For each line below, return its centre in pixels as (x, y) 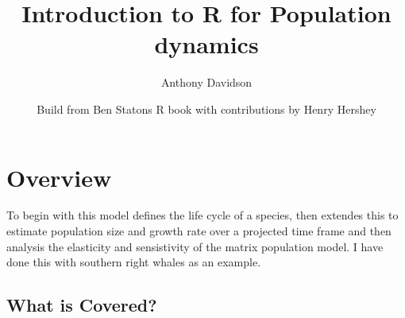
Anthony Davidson (206, 82)
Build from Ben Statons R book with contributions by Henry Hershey (206, 109)
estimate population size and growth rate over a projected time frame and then (199, 231)
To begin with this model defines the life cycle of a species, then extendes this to (202, 215)
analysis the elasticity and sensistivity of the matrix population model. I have (195, 246)
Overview (59, 177)
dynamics (206, 44)
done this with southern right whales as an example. (134, 262)
